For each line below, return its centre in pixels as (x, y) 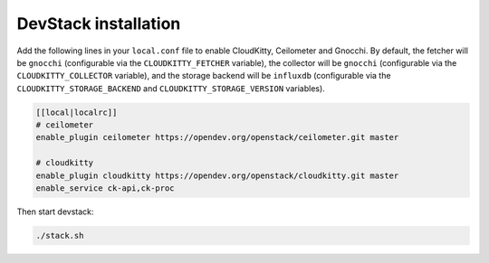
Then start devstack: (55, 211)
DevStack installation (99, 23)
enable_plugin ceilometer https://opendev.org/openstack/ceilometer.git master (217, 137)
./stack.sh (60, 236)
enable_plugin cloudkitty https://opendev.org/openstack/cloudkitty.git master (217, 175)
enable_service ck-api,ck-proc (105, 188)
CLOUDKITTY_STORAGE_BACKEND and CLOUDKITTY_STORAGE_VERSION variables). (171, 88)
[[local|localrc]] (77, 112)
